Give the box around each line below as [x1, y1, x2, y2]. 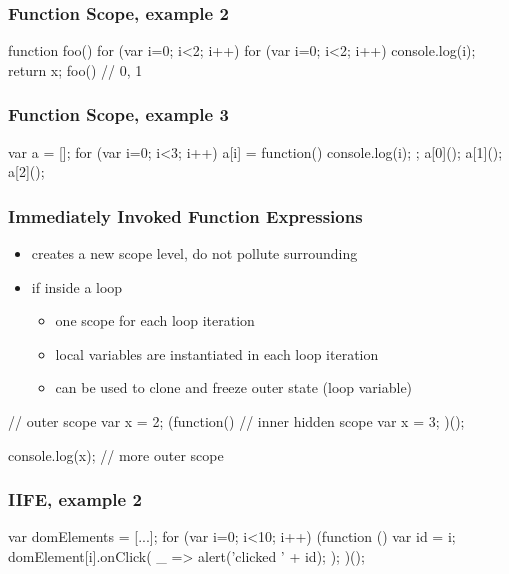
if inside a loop [31, 276, 123, 297]
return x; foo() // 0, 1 [8, 59, 143, 80]
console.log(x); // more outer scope [8, 444, 224, 465]
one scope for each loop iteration [55, 310, 255, 331]
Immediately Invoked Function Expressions [8, 203, 363, 228]
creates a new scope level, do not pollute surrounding [31, 243, 358, 264]
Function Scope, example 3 [8, 102, 229, 127]
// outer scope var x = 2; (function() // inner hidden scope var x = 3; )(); [8, 411, 465, 431]
